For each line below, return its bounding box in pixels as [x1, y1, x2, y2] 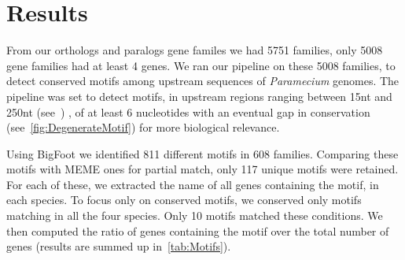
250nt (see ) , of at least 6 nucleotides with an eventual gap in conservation [6, 103, 370, 120]
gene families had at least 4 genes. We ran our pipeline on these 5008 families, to [6, 57, 396, 73]
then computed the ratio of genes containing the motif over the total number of [6, 222, 389, 239]
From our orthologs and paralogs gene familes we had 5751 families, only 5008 [6, 42, 383, 58]
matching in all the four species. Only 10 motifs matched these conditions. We [6, 207, 383, 224]
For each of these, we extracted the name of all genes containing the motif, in [6, 176, 379, 192]
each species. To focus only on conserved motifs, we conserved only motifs [6, 191, 362, 208]
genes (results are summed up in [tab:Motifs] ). [6, 238, 231, 254]
